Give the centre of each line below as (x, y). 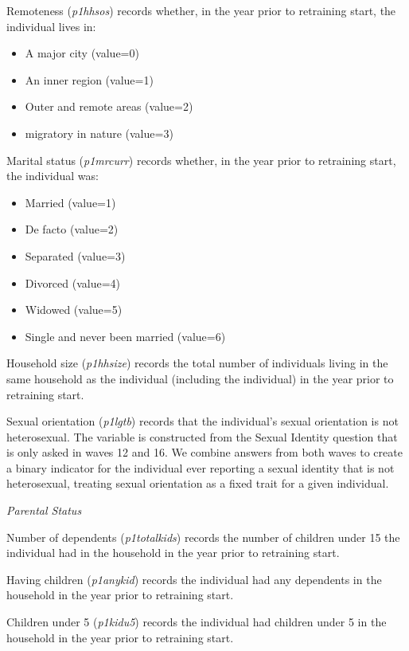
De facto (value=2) (72, 229)
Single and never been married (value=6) (125, 336)
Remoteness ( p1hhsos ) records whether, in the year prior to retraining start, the (201, 10)
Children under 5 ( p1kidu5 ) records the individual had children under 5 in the (197, 622)
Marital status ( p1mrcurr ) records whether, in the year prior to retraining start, (201, 160)
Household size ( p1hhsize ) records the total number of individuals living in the (197, 363)
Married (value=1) (70, 202)
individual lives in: (51, 26)
